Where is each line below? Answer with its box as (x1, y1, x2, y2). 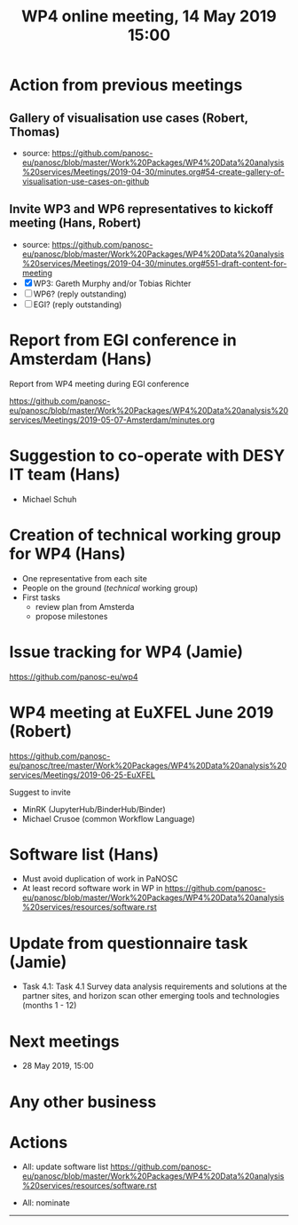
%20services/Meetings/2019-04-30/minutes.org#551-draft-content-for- (21, 257, 287, 268)
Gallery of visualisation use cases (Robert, (9, 110, 248, 125)
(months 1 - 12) (21, 1000, 77, 1011)
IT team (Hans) (9, 464, 121, 485)
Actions (9, 1132, 68, 1152)
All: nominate (21, 1197, 71, 1208)
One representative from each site (21, 573, 148, 583)
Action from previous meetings (9, 75, 243, 95)
